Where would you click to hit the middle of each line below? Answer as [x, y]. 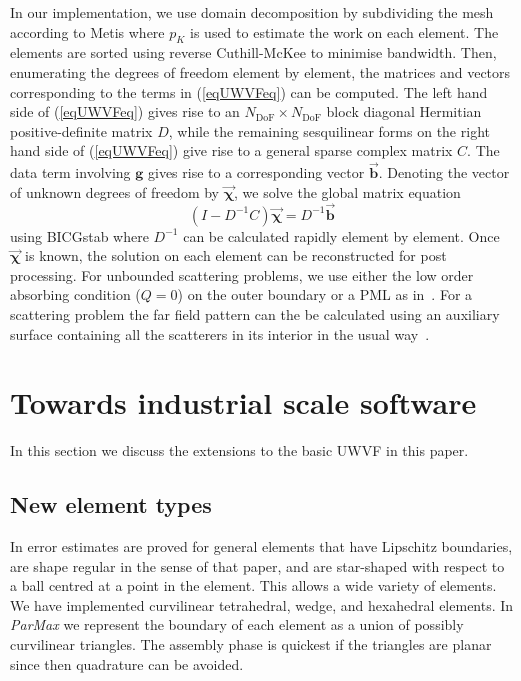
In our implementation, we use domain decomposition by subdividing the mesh [252, 12]
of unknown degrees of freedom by [114, 191]
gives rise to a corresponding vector [256, 172]
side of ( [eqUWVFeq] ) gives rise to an [125, 111]
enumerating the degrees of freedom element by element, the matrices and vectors [260, 71]
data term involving [70, 172]
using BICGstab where [79, 235]
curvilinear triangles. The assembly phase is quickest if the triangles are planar [251, 644]
